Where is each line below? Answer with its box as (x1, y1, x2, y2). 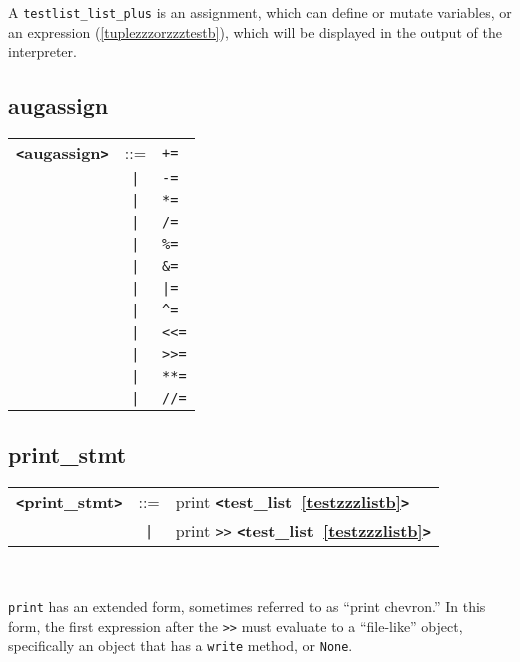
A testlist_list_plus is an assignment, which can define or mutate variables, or (8, 2, 512, 22)
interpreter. (8, 41, 77, 62)
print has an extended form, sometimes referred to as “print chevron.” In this (8, 595, 486, 616)
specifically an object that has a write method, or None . (8, 635, 353, 656)
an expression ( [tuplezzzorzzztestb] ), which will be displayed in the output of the (8, 21, 502, 42)
